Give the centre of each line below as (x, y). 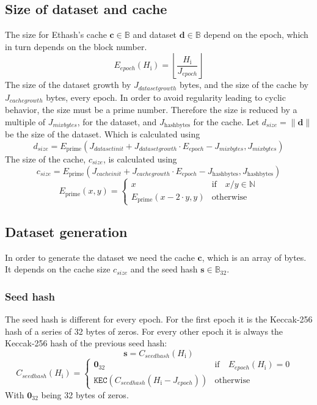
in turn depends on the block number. (76, 46)
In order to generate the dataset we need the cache (100, 257)
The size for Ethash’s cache (56, 35)
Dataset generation (66, 231)
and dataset (155, 35)
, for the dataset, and (117, 121)
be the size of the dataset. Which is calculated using (103, 134)
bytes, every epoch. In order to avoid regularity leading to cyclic (166, 97)
